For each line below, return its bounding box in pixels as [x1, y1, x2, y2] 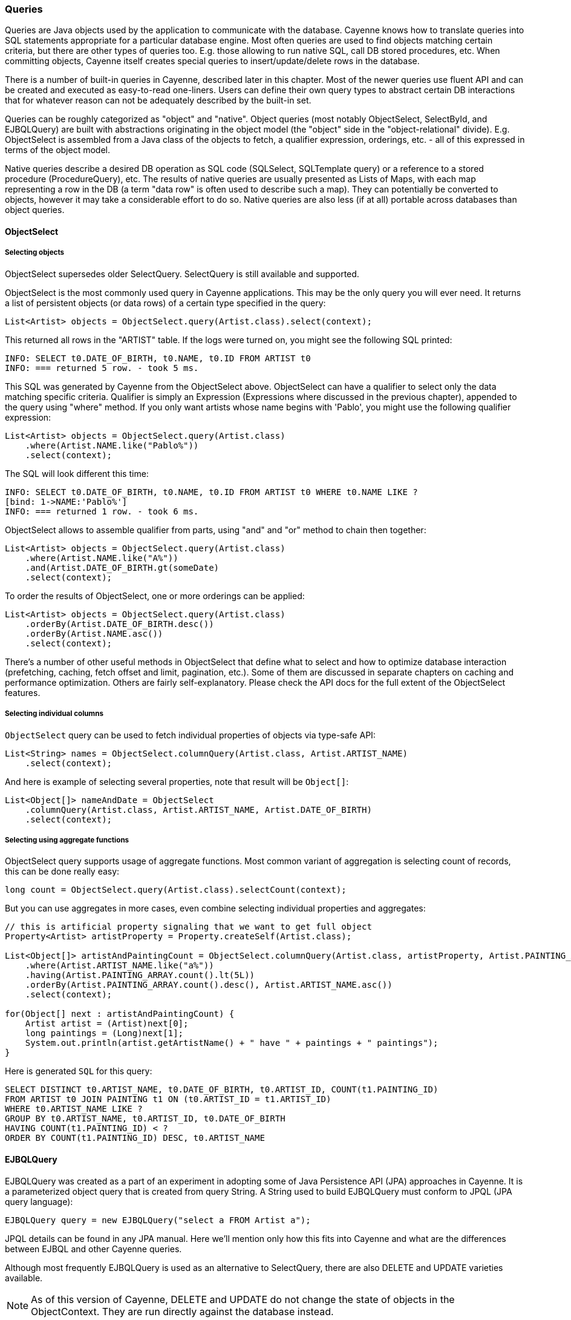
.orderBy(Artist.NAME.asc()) [25, 628, 163, 639]
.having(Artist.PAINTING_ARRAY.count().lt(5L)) [25, 970, 255, 980]
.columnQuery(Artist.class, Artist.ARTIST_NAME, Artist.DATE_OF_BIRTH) [25, 804, 372, 815]
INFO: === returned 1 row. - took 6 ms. [5, 506, 199, 516]
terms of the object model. [5, 145, 111, 156]
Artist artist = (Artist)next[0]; [25, 1019, 189, 1029]
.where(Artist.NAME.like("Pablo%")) [25, 440, 199, 450]
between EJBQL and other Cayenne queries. [5, 1243, 182, 1254]
